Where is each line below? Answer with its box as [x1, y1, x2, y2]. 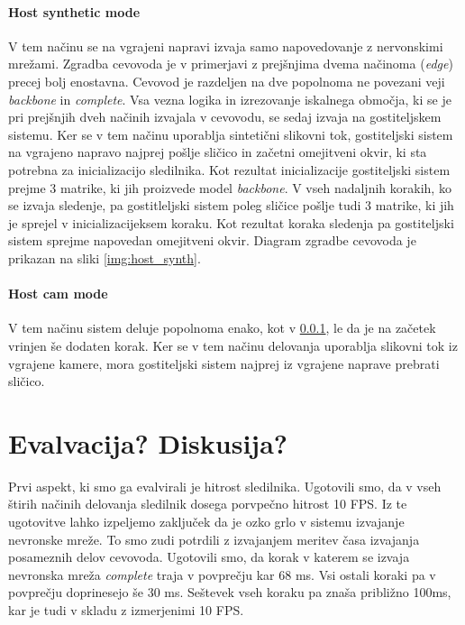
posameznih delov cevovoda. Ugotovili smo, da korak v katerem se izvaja [8, 547, 410, 566]
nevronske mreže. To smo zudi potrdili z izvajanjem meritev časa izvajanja [8, 529, 420, 548]
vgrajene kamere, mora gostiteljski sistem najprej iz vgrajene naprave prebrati [8, 354, 440, 372]
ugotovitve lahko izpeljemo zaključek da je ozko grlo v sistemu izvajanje [8, 512, 405, 530]
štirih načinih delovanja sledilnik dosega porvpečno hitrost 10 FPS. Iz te [8, 494, 407, 513]
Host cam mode [8, 284, 108, 303]
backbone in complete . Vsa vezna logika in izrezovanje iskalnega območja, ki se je [8, 89, 451, 108]
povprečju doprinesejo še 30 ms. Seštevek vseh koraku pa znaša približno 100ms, [8, 583, 451, 602]
